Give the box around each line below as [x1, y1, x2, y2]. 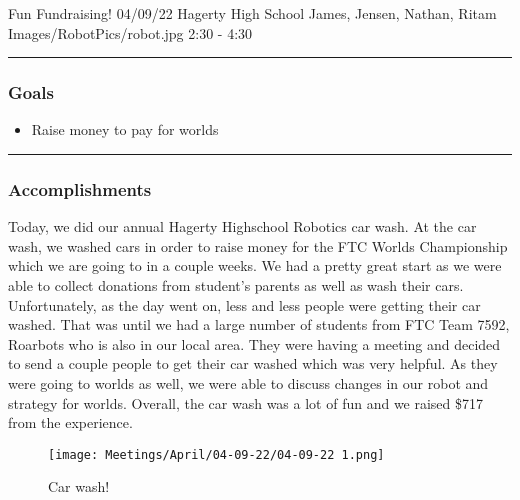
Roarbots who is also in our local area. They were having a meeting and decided [8, 333, 501, 354]
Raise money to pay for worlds [31, 119, 219, 140]
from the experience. [8, 412, 133, 433]
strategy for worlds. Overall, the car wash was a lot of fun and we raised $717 [8, 392, 484, 413]
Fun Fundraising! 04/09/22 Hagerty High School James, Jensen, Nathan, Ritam [8, 3, 497, 23]
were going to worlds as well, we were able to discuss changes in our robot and [8, 372, 489, 393]
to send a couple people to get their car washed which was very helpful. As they [8, 353, 498, 374]
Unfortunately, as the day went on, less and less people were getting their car [8, 294, 481, 315]
